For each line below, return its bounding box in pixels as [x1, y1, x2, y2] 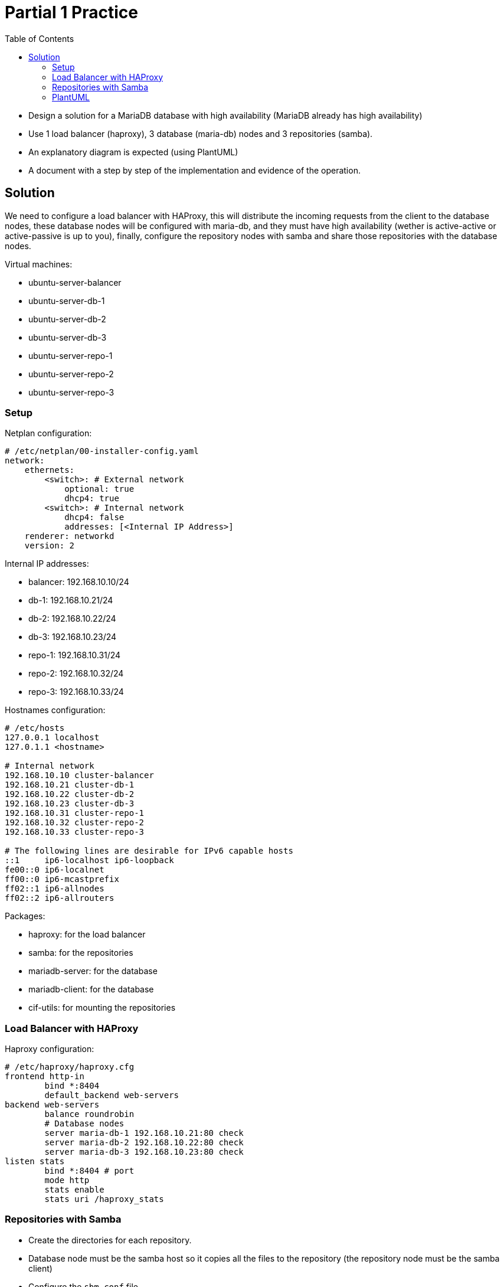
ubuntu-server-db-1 [28, 295, 105, 306]
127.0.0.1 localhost [5, 733, 100, 743]
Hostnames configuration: [5, 705, 106, 716]
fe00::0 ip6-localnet [5, 865, 104, 875]
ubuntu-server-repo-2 [28, 368, 114, 379]
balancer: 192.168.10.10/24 [28, 577, 129, 587]
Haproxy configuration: [5, 1044, 94, 1054]
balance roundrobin [44, 1109, 135, 1119]
